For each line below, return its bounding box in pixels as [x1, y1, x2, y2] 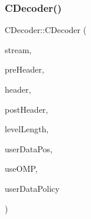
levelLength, [5, 123, 49, 135]
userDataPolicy [5, 182, 60, 194]
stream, [5, 43, 32, 55]
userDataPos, [5, 142, 53, 155]
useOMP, [5, 162, 38, 175]
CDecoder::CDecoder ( [5, 24, 87, 36]
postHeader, [5, 103, 48, 115]
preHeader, [5, 63, 44, 76]
